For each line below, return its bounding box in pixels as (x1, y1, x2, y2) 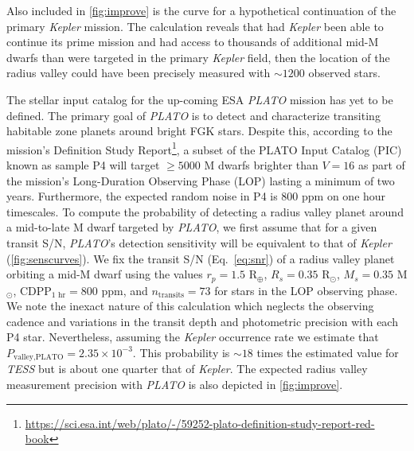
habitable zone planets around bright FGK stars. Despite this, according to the (6, 122, 393, 139)
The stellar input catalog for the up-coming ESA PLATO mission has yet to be (6, 91, 393, 107)
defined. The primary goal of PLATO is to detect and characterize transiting (6, 107, 381, 123)
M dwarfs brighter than (204, 157, 318, 173)
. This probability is (132, 344, 230, 360)
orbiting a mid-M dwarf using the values (6, 266, 203, 282)
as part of (357, 157, 405, 173)
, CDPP (13, 282, 52, 298)
